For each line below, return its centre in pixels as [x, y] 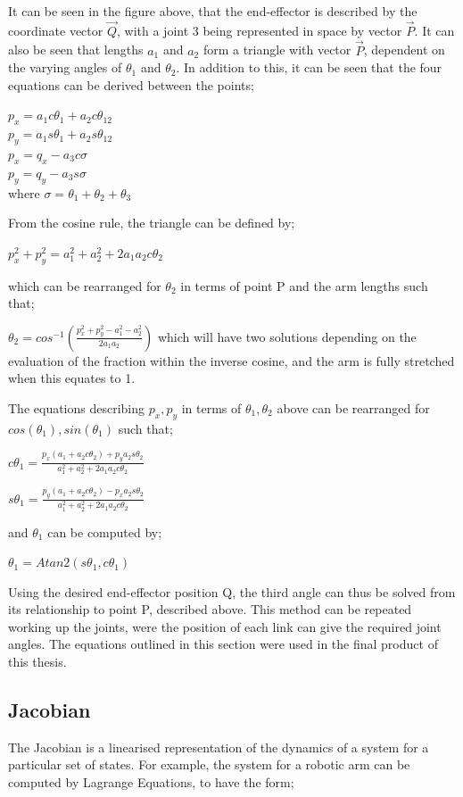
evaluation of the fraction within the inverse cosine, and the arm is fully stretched [231, 360]
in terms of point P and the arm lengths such [304, 285]
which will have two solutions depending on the [287, 336]
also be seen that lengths [76, 50]
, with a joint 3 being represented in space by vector [260, 30]
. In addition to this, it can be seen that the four [309, 67]
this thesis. [37, 662]
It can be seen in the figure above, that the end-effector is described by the [213, 11]
